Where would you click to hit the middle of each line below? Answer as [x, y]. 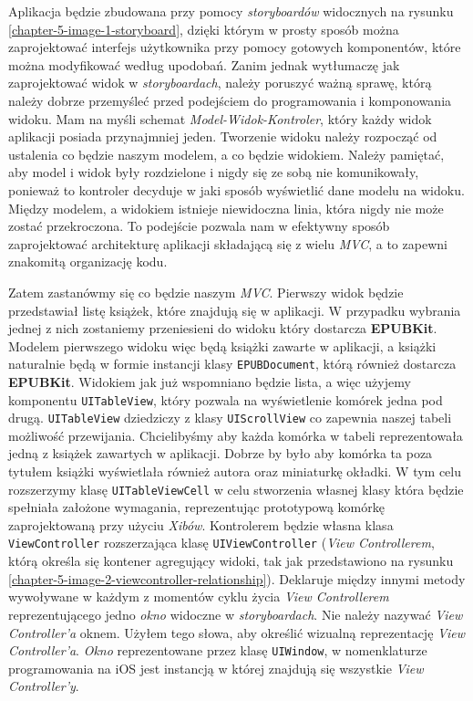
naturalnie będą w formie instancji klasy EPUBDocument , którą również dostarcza [232, 364]
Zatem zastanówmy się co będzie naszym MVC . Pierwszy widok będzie [206, 292]
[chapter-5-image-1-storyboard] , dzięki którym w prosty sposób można [204, 29]
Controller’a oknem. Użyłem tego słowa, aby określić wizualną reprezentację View [236, 632]
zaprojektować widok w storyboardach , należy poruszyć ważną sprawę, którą [220, 83]
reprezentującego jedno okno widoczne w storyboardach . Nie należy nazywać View [236, 614]
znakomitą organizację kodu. [88, 262]
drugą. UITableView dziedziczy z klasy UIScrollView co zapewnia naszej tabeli [230, 418]
